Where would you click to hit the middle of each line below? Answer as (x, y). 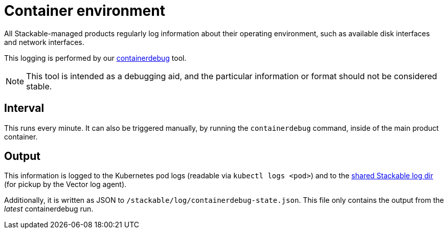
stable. (39, 86)
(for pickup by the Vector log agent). (65, 184)
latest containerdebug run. (49, 209)
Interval (24, 108)
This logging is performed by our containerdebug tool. (95, 58)
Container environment (85, 11)
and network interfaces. (44, 42)
